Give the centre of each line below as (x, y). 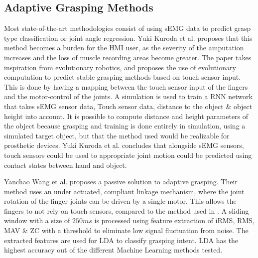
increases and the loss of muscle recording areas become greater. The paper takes (128, 57)
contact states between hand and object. (65, 165)
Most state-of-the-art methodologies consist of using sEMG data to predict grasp (128, 28)
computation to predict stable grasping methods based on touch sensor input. (123, 77)
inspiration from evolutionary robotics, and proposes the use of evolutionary (120, 67)
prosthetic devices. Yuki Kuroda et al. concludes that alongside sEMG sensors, (124, 145)
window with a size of (37, 220)
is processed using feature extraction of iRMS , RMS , (174, 220)
